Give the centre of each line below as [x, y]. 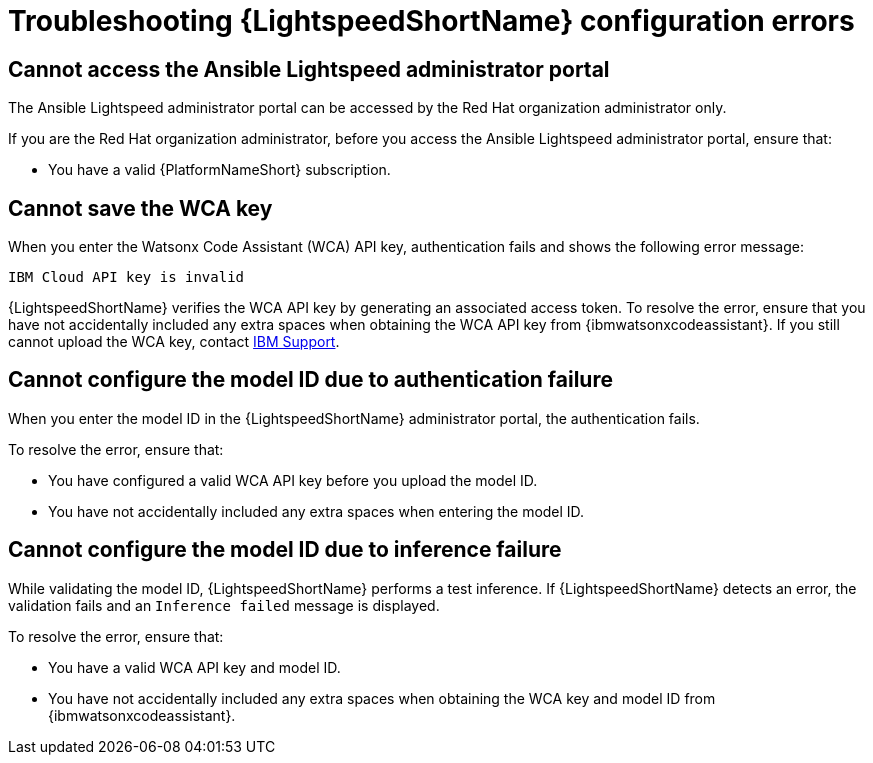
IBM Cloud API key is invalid [126, 277]
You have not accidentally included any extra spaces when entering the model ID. [316, 511]
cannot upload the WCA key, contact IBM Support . [174, 342]
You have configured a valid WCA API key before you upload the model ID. [293, 480]
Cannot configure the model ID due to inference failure [285, 550]
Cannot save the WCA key [140, 208]
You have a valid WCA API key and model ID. [194, 667]
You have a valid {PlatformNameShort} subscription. [219, 170]
